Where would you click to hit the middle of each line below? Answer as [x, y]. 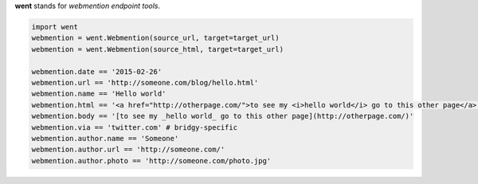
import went [55, 27]
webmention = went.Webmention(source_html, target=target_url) [158, 49]
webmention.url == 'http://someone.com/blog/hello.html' [145, 82]
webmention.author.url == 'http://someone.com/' [128, 150]
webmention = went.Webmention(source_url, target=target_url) [155, 38]
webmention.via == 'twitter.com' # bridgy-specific [135, 127]
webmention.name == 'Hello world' [99, 94]
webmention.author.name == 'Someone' [105, 138]
